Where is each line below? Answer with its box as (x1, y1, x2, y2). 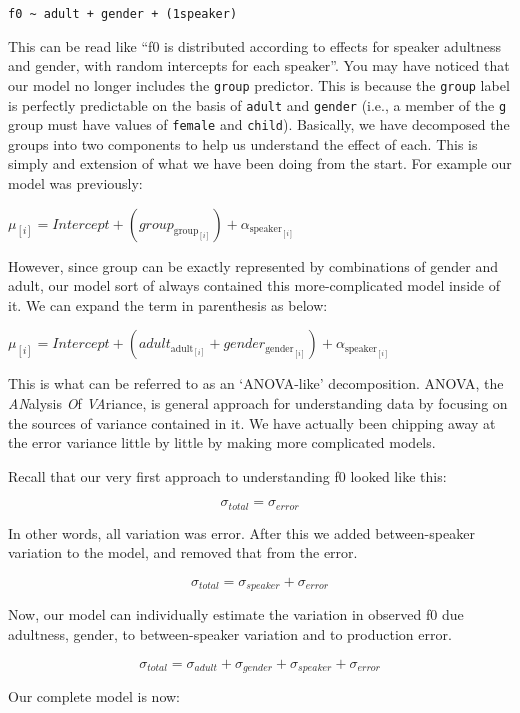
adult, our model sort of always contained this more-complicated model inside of (8, 275, 500, 296)
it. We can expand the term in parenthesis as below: (8, 294, 328, 315)
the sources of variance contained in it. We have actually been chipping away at (8, 412, 496, 433)
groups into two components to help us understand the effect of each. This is (8, 133, 478, 154)
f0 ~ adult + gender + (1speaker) (8, 7, 238, 21)
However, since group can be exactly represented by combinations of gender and (8, 255, 499, 276)
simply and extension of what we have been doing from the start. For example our (8, 153, 512, 174)
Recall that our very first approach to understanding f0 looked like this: (8, 465, 447, 486)
